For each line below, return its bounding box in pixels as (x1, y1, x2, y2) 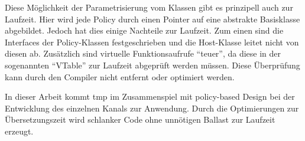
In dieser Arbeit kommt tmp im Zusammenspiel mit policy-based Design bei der (5, 90, 295, 103)
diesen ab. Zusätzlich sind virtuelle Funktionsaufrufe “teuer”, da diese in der (5, 47, 281, 60)
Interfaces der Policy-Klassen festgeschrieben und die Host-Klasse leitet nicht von (5, 35, 299, 48)
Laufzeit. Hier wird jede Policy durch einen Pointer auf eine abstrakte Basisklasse (5, 12, 300, 25)
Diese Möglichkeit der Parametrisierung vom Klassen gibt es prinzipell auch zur (5, 1, 293, 13)
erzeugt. (5, 124, 34, 137)
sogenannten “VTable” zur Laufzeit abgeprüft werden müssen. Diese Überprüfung (5, 58, 300, 71)
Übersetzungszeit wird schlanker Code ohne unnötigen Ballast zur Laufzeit (5, 113, 275, 126)
